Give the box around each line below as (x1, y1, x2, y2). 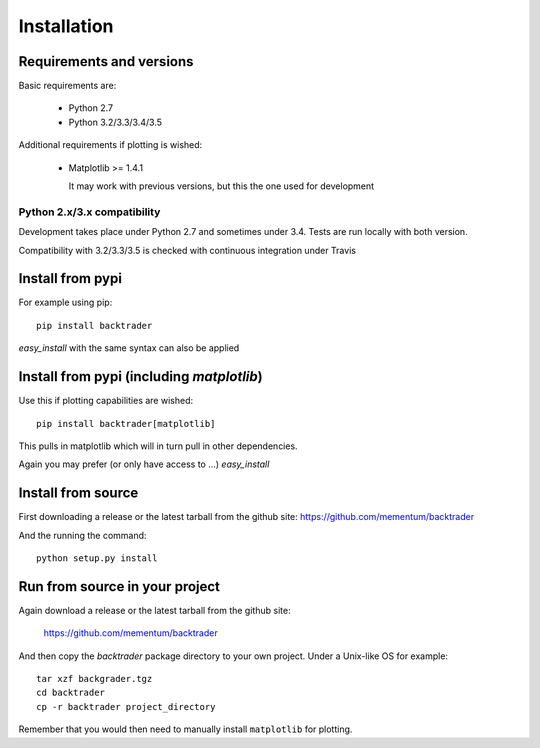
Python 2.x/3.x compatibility (18, 205, 161, 219)
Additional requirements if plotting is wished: (18, 139, 203, 151)
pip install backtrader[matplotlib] (36, 418, 216, 429)
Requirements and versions (18, 53, 194, 70)
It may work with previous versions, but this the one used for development (68, 180, 375, 192)
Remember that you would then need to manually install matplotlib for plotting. (18, 723, 353, 735)
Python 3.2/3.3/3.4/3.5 (68, 116, 163, 128)
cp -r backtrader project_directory (36, 701, 216, 712)
